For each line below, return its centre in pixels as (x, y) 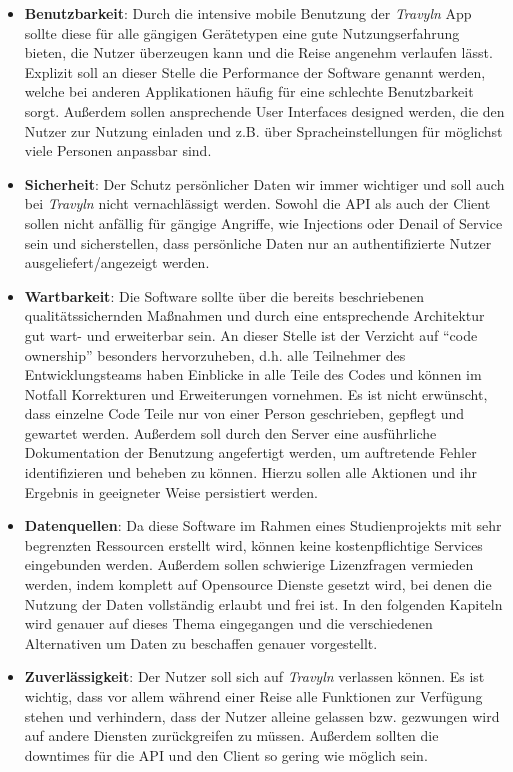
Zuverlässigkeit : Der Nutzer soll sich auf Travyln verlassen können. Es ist (254, 676)
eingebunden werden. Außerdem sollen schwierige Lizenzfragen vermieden (249, 564)
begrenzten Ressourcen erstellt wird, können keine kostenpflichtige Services (253, 544)
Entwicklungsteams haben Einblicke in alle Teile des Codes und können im (253, 374)
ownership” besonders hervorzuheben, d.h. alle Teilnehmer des (215, 354)
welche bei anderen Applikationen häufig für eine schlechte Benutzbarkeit (249, 91)
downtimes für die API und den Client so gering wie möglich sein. (226, 754)
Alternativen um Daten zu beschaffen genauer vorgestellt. (201, 642)
